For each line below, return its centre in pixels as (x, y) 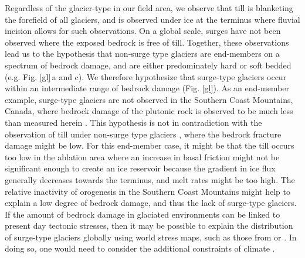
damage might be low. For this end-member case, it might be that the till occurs (150, 145)
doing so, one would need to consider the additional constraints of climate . (140, 248)
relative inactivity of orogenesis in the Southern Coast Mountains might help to (148, 191)
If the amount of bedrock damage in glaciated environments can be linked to (143, 214)
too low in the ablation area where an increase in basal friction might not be (142, 156)
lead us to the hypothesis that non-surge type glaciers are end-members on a (142, 54)
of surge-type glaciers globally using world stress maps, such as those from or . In (151, 237)
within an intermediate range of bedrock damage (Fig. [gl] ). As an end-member (147, 88)
